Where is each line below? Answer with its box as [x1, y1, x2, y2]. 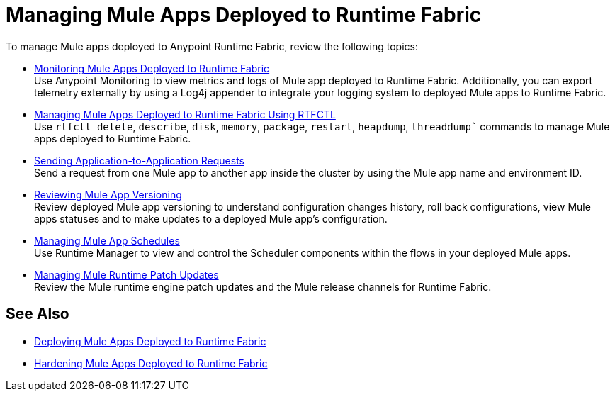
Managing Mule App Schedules [34, 234, 180, 247]
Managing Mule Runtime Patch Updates [34, 268, 219, 281]
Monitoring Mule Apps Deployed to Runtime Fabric [34, 62, 270, 74]
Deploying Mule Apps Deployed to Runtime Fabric [34, 335, 266, 347]
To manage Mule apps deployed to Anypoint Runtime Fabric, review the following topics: [6, 40, 418, 52]
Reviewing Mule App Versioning [34, 188, 182, 201]
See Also [6, 305, 69, 323]
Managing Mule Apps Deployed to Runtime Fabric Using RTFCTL [34, 108, 336, 121]
